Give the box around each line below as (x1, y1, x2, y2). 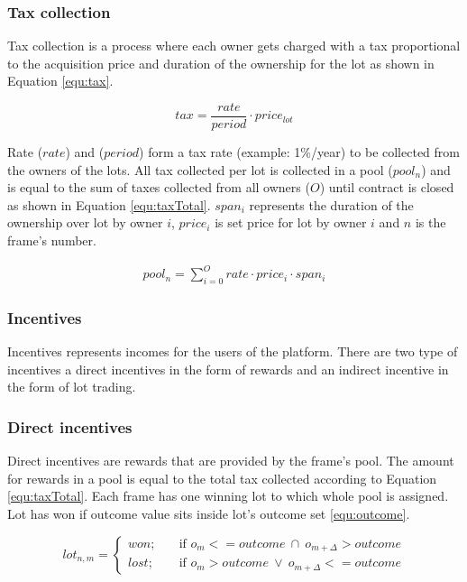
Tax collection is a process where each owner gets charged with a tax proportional (7, 36, 461, 55)
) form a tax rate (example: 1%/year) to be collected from (139, 143, 460, 162)
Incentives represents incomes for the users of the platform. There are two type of (7, 342, 458, 361)
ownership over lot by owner (7, 213, 163, 232)
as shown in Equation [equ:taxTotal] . (7, 195, 211, 214)
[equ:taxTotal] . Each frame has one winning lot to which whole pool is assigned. (7, 486, 449, 505)
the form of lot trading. (7, 377, 136, 396)
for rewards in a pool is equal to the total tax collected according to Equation (7, 468, 437, 487)
